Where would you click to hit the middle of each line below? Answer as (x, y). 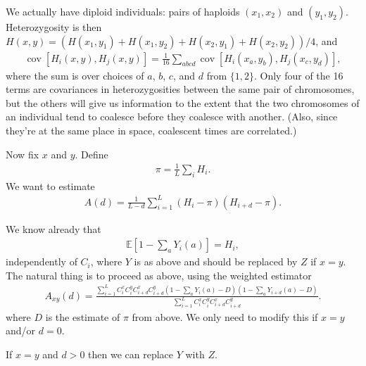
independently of (42, 261)
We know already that (53, 228)
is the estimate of (83, 316)
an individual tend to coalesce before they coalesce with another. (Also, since (172, 116)
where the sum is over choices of (75, 75)
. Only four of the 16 (299, 75)
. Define (91, 154)
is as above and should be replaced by (216, 261)
